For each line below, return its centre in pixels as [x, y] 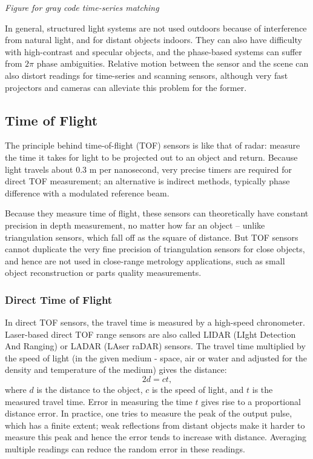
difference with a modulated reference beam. [87, 193]
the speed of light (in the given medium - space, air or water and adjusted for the [156, 357]
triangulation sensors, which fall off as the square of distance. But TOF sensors [152, 237]
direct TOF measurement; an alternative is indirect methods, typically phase [147, 181]
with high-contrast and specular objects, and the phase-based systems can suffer [153, 51]
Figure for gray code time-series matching [82, 7]
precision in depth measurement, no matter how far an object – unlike [135, 225]
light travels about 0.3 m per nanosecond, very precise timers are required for [148, 169]
